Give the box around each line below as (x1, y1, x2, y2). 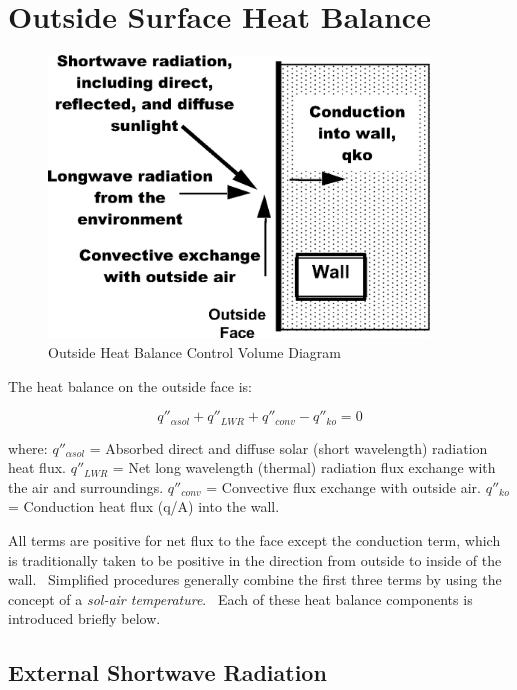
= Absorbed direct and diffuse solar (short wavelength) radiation (89, 437, 488, 458)
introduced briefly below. (8, 608, 161, 629)
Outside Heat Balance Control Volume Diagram (48, 341, 341, 362)
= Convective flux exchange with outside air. (206, 476, 481, 497)
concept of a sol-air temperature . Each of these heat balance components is (8, 588, 473, 609)
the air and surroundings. (8, 476, 164, 497)
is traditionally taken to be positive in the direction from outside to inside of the (8, 549, 502, 570)
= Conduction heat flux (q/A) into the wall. (8, 496, 280, 517)
